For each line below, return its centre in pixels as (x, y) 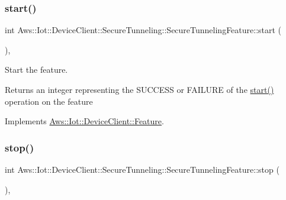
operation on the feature (49, 101)
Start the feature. (36, 70)
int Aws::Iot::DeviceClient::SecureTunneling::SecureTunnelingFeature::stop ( (142, 169)
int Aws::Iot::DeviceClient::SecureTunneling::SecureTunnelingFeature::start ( (143, 30)
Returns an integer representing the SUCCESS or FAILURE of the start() (139, 89)
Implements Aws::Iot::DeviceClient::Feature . (84, 121)
